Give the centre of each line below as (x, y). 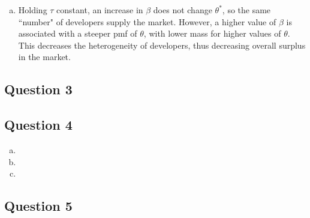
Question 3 (38, 89)
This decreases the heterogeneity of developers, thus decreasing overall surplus (162, 45)
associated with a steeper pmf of (78, 33)
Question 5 (38, 206)
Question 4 (38, 125)
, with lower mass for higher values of (212, 33)
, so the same (246, 10)
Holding (33, 10)
